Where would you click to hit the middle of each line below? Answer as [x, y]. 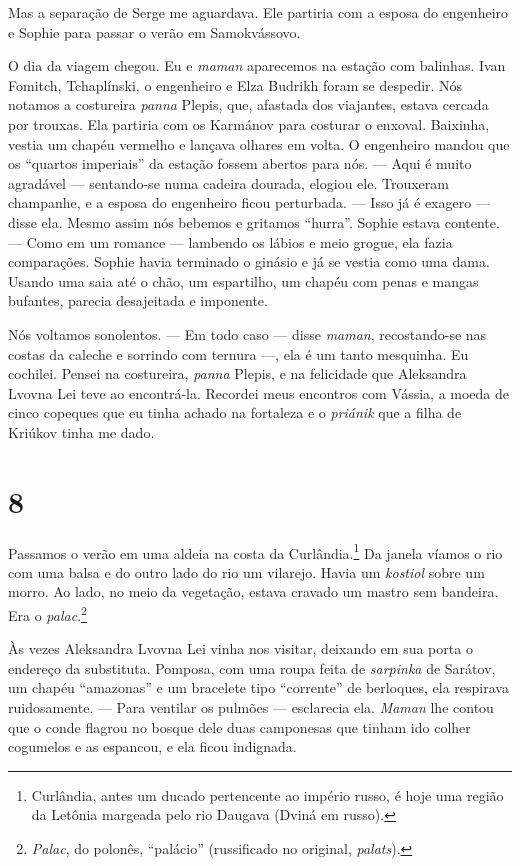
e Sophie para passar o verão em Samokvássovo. [154, 31]
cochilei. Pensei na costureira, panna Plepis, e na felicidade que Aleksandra [237, 373]
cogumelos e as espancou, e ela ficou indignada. [152, 746]
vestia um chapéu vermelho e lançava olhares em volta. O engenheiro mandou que [259, 143]
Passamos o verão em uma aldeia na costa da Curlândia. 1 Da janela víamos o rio [255, 551]
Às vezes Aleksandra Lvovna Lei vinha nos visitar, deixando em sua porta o [240, 648]
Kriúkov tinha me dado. [81, 431]
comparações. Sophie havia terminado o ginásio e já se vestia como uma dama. [249, 261]
